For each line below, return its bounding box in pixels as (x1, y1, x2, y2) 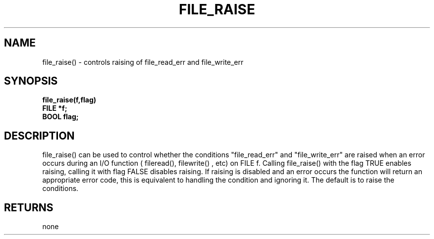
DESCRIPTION (4, 129, 75, 142)
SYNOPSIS (4, 75, 58, 88)
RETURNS (4, 201, 54, 214)
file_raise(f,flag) (42, 96, 97, 104)
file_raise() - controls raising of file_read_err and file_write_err (42, 57, 244, 66)
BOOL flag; (42, 112, 79, 121)
